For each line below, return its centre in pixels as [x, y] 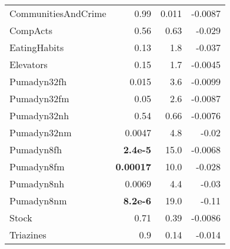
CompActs [31, 30]
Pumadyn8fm [37, 166]
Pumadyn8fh [36, 149]
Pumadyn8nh [37, 184]
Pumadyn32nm [41, 132]
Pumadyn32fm [39, 98]
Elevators [29, 64]
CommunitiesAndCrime [58, 13]
